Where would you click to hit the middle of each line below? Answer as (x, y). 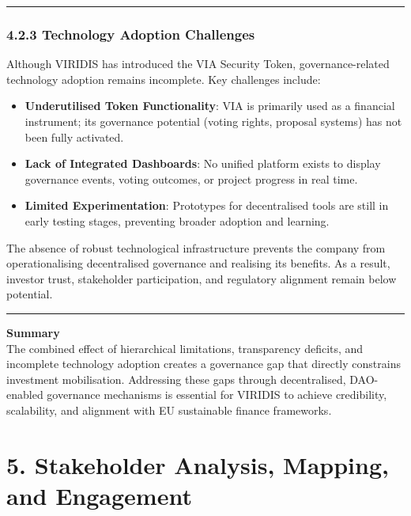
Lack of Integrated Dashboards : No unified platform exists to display (203, 163)
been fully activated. (74, 137)
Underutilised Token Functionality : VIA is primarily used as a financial (210, 106)
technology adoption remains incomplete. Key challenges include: (164, 79)
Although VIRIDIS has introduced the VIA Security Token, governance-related (198, 64)
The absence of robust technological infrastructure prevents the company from (196, 247)
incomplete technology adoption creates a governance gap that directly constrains (204, 364)
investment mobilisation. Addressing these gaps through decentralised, (176, 379)
